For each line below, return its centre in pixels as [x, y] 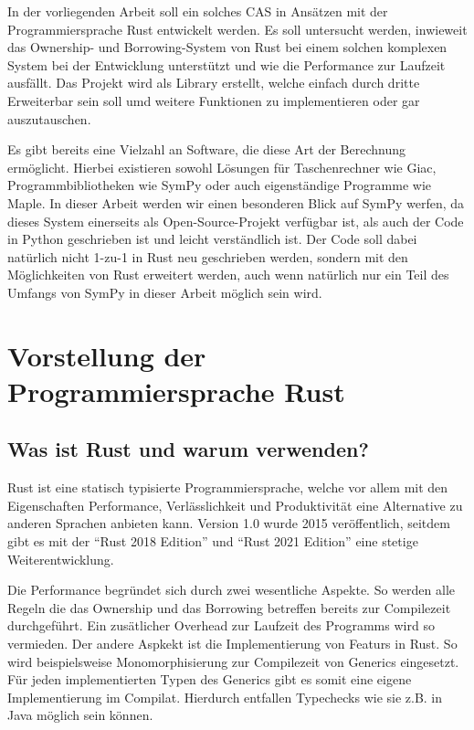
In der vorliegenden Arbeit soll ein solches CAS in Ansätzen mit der [198, 11]
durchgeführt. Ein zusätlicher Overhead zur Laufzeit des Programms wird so [221, 625]
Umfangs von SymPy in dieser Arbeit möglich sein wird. [165, 292]
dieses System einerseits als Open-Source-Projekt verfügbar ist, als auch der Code [236, 221]
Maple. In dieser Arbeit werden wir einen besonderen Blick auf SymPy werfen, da [236, 202]
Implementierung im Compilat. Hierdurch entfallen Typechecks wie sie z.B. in [225, 697]
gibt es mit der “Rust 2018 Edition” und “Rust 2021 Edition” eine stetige [213, 541]
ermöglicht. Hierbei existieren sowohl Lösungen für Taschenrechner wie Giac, [222, 167]
